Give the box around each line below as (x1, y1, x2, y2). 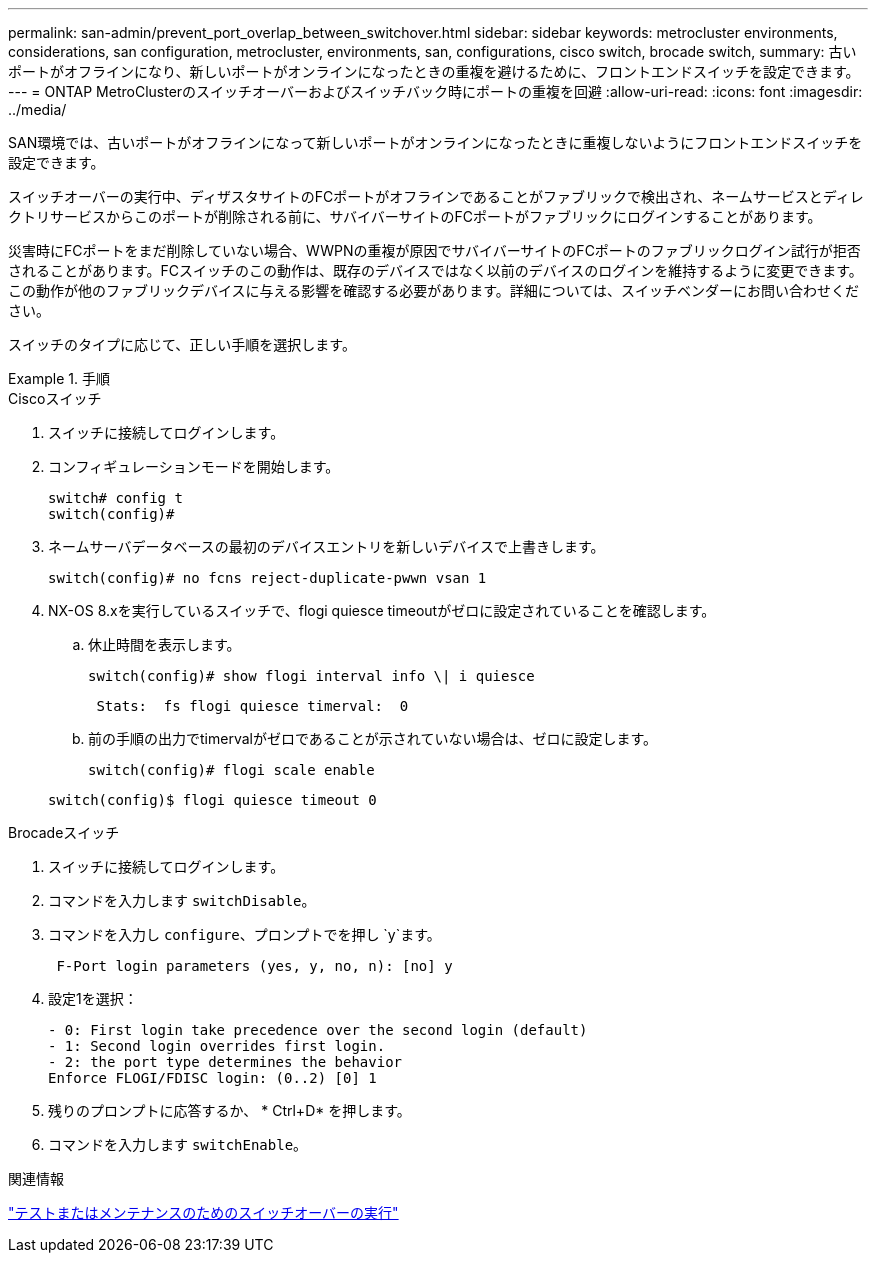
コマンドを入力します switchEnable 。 (48, 1136, 308, 1153)
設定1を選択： (48, 990, 138, 1007)
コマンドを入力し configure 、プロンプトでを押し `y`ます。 (48, 926, 441, 943)
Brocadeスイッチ (8, 824, 120, 841)
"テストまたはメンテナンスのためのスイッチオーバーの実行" (8, 1204, 399, 1221)
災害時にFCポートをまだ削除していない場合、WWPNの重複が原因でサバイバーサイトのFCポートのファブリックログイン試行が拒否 (8, 242, 861, 259)
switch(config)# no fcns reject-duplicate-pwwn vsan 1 (48, 570, 487, 586)
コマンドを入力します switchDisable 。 (48, 892, 316, 909)
